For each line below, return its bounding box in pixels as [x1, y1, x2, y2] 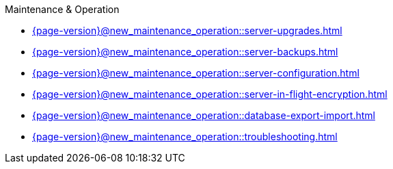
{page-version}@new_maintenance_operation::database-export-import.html [32, 109, 375, 121]
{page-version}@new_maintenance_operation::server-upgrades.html [32, 25, 342, 36]
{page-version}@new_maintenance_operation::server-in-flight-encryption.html [32, 88, 388, 100]
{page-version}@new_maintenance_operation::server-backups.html [32, 46, 338, 57]
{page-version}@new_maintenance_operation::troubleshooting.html [32, 131, 338, 142]
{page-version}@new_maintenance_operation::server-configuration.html [32, 67, 360, 79]
